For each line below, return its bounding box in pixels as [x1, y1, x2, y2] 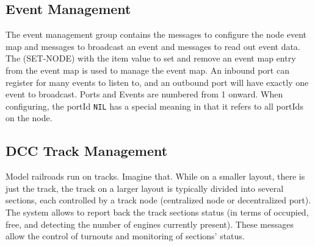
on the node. [5, 111, 52, 124]
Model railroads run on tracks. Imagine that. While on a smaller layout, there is [5, 170, 305, 183]
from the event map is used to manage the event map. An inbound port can [5, 63, 289, 76]
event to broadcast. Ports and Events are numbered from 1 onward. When [5, 88, 283, 100]
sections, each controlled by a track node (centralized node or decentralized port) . [5, 194, 311, 206]
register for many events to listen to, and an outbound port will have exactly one [5, 76, 309, 88]
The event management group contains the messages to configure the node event [5, 28, 307, 41]
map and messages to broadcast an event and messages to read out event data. [5, 40, 300, 52]
